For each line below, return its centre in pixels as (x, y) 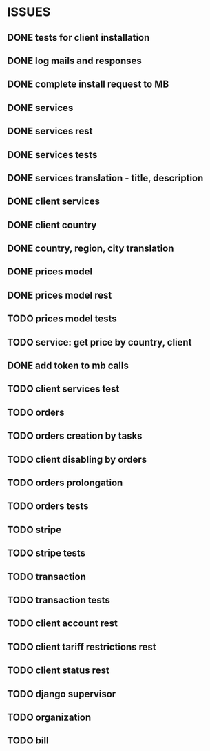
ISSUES (29, 12)
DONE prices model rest (60, 295)
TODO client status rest (59, 671)
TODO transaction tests (59, 600)
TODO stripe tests (46, 553)
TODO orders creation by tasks (75, 436)
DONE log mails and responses (75, 60)
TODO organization (49, 717)
